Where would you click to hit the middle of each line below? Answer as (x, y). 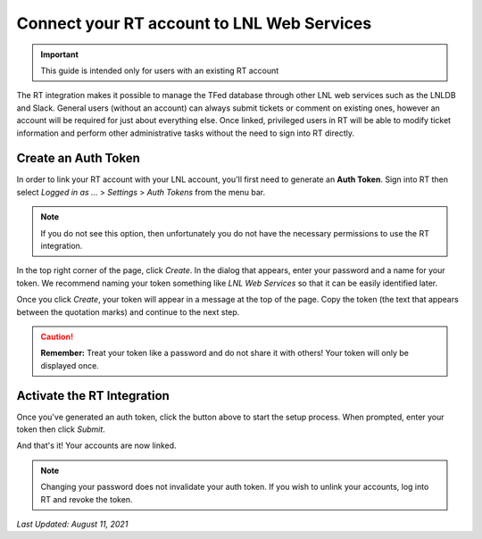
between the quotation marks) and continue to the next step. (128, 311)
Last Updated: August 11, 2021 (72, 524)
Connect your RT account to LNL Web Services (194, 23)
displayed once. (70, 365)
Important (60, 54)
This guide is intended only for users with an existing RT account (160, 70)
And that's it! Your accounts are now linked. (97, 445)
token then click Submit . (61, 429)
